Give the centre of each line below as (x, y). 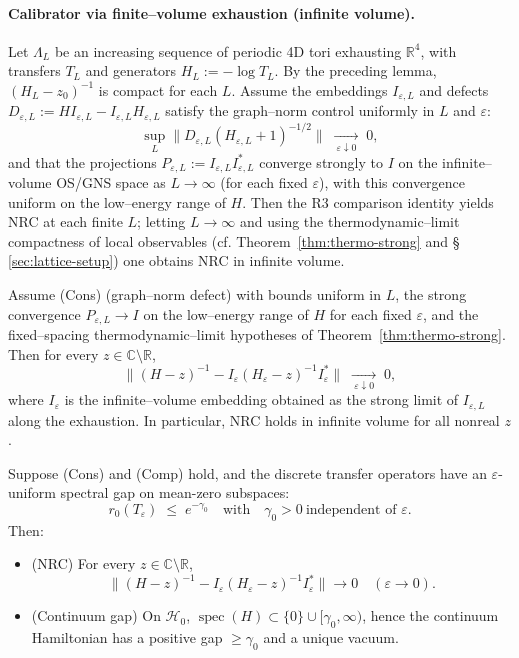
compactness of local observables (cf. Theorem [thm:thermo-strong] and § (234, 240)
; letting (161, 221)
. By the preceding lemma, (355, 70)
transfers (34, 70)
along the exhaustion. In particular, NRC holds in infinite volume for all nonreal (254, 419)
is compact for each (158, 89)
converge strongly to (321, 161)
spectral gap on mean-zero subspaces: (175, 492)
